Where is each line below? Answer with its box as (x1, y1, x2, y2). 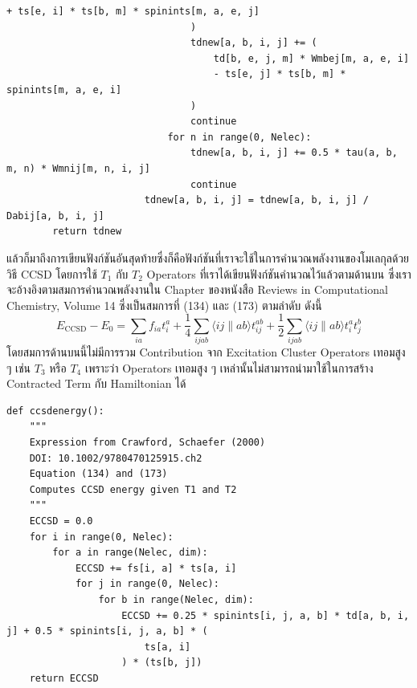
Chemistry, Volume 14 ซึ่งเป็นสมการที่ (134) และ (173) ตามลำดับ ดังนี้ (6, 296, 322, 313)
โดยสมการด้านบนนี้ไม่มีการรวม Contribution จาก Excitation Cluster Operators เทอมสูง (6, 344, 406, 360)
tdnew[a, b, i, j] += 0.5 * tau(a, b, (190, 147, 398, 159)
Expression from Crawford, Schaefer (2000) (29, 437, 266, 449)
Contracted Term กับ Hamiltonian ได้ (6, 375, 186, 392)
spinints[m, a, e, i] (6, 83, 122, 96)
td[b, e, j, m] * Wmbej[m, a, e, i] (213, 52, 410, 64)
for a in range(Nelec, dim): (52, 547, 208, 559)
